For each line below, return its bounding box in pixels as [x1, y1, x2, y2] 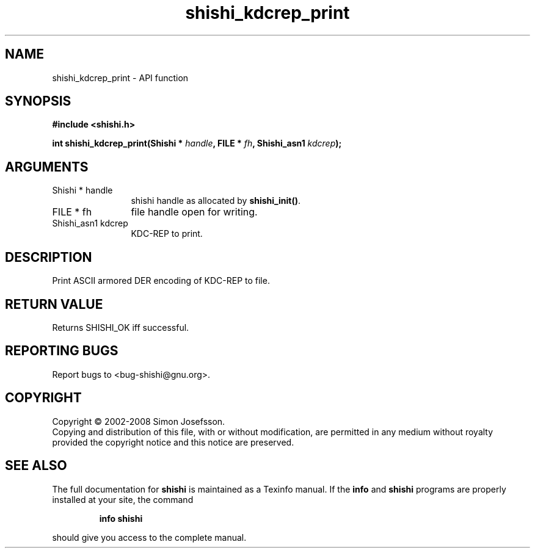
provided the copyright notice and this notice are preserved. [52, 436, 294, 447]
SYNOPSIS [5, 93, 71, 109]
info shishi [99, 513, 143, 524]
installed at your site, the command [52, 494, 194, 505]
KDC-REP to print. [131, 228, 203, 239]
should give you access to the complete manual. [52, 532, 247, 543]
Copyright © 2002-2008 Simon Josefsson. [52, 416, 225, 427]
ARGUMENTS [5, 159, 89, 175]
